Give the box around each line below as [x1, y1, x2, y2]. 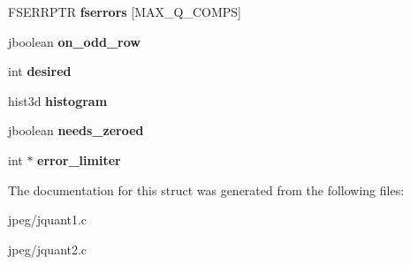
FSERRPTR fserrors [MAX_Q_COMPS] [8, 3, 241, 20]
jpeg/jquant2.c [8, 239, 87, 258]
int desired [8, 62, 72, 80]
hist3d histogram [8, 91, 108, 110]
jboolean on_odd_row [8, 32, 140, 50]
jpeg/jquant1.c [8, 210, 87, 229]
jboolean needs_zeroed [8, 121, 144, 140]
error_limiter [37, 150, 121, 169]
